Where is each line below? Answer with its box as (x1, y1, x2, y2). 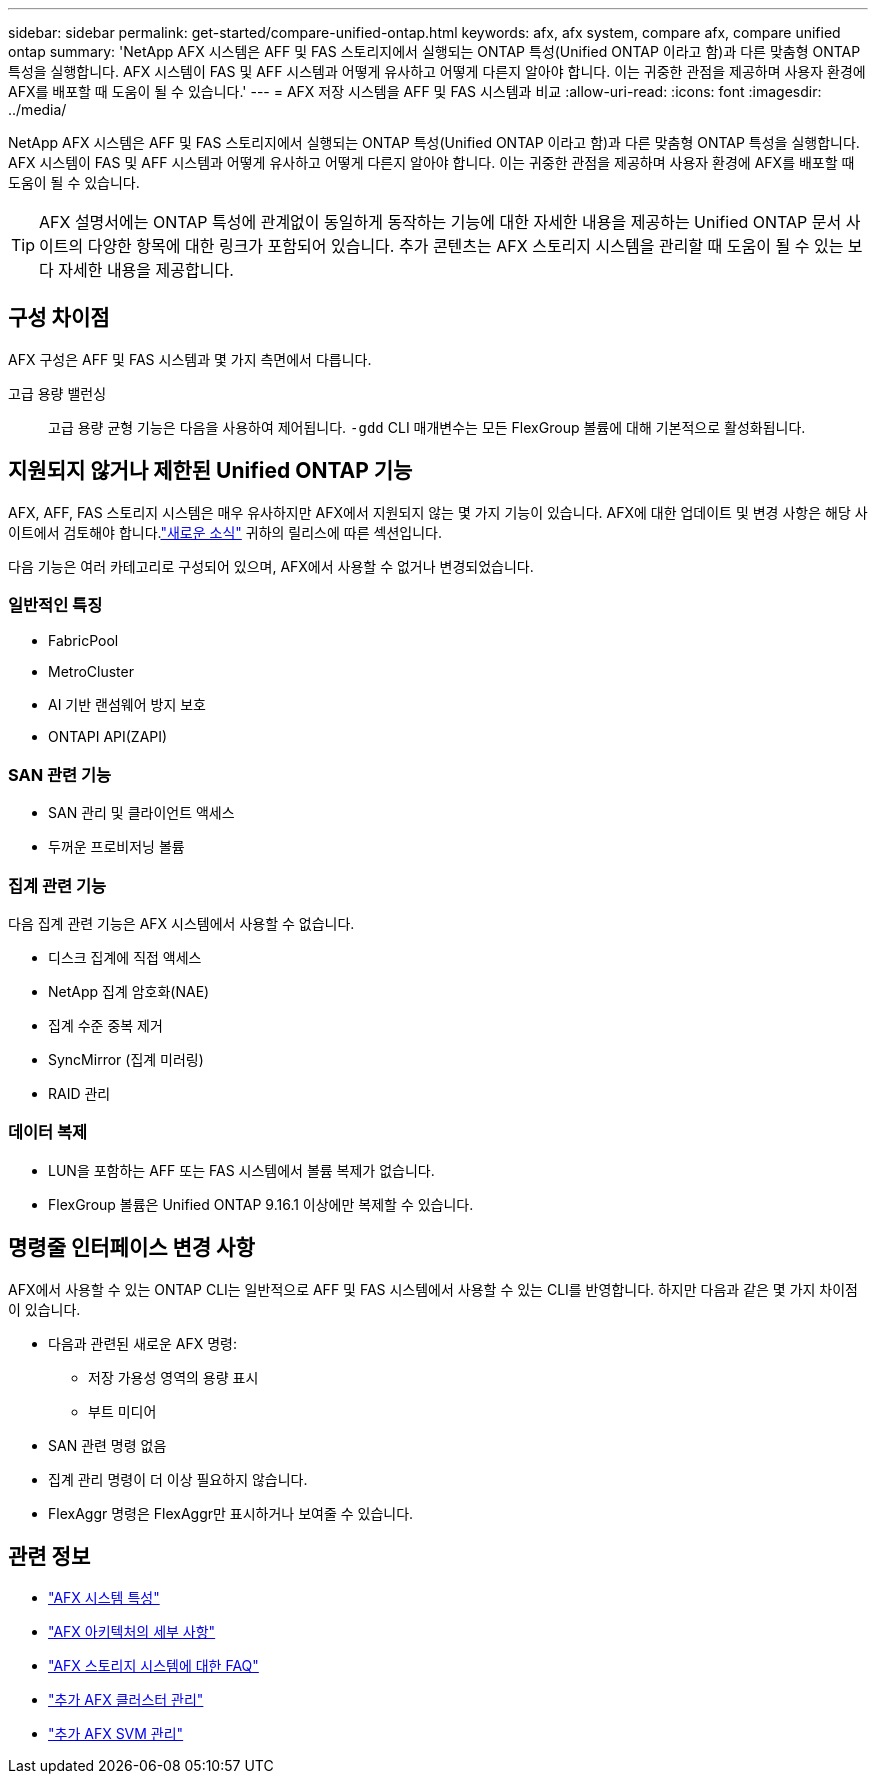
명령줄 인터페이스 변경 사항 (8, 1235, 255, 1261)
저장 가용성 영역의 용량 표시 (88, 1368, 259, 1386)
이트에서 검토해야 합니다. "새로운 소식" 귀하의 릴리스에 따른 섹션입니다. (8, 523, 442, 541)
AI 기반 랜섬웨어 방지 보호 (48, 696, 206, 714)
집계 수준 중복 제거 (48, 1016, 163, 1034)
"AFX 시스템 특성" (48, 1589, 160, 1607)
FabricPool (48, 632, 119, 650)
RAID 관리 (48, 1084, 111, 1102)
